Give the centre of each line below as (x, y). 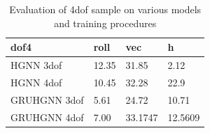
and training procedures (105, 23)
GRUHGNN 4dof (47, 117)
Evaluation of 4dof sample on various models (105, 9)
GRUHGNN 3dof (47, 99)
